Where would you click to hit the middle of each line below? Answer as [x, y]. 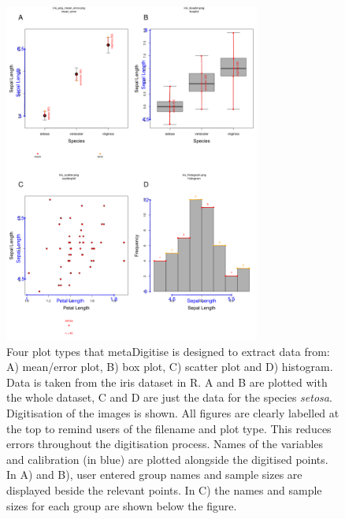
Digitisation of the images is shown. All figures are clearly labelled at [173, 412]
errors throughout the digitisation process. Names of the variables [165, 444]
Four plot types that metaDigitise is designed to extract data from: [168, 351]
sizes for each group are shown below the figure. [122, 505]
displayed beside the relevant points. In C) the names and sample [164, 489]
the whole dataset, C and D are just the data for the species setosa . [169, 397]
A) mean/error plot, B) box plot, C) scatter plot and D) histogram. [170, 367]
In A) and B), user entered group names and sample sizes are [154, 475]
